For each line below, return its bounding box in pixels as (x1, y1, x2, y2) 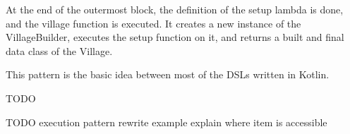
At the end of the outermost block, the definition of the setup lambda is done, (6, 2, 344, 16)
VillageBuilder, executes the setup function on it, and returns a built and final (6, 30, 344, 44)
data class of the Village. (6, 43, 113, 58)
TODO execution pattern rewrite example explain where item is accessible (6, 114, 327, 129)
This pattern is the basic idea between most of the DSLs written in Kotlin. (6, 67, 330, 82)
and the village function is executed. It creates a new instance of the (6, 16, 301, 30)
